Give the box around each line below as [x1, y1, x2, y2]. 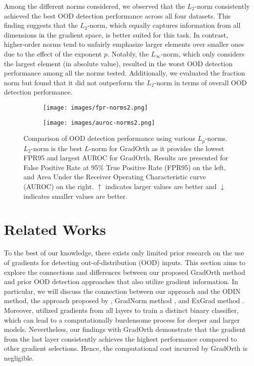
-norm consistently [194, 1, 250, 11]
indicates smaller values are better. [23, 191, 127, 201]
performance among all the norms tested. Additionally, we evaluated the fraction [4, 68, 245, 78]
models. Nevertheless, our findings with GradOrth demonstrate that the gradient [4, 324, 246, 334]
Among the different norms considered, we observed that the [4, 1, 185, 11]
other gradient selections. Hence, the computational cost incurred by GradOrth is [4, 343, 248, 353]
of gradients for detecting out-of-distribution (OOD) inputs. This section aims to [4, 257, 246, 267]
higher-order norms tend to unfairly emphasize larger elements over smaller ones [4, 39, 244, 49]
